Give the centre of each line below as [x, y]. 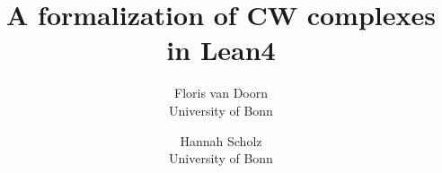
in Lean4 [221, 50]
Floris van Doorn [221, 93]
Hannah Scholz [221, 140]
